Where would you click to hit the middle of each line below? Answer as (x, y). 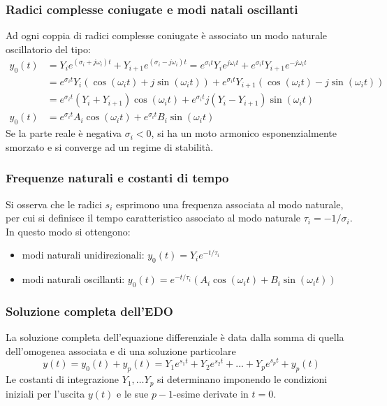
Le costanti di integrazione (63, 379)
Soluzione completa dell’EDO (89, 311)
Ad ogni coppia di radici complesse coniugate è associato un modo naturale (167, 35)
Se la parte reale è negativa (64, 133)
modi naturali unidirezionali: (83, 255)
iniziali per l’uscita (45, 393)
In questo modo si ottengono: (68, 231)
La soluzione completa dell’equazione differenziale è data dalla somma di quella (175, 337)
